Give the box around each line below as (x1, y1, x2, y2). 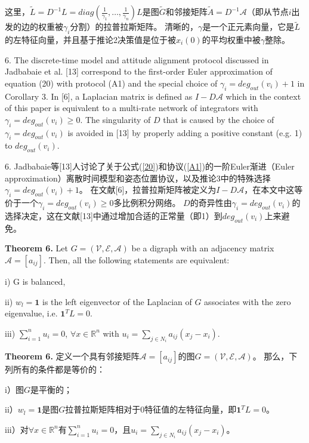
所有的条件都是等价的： (13, 363, 105, 376)
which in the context (225, 90, 301, 102)
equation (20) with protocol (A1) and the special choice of (5, 76, 218, 89)
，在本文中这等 (244, 183, 303, 196)
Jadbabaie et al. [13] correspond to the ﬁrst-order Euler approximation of (5, 65, 273, 78)
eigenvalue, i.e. (5, 307, 58, 319)
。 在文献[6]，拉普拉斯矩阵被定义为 (79, 183, 217, 196)
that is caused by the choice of (163, 113, 274, 125)
